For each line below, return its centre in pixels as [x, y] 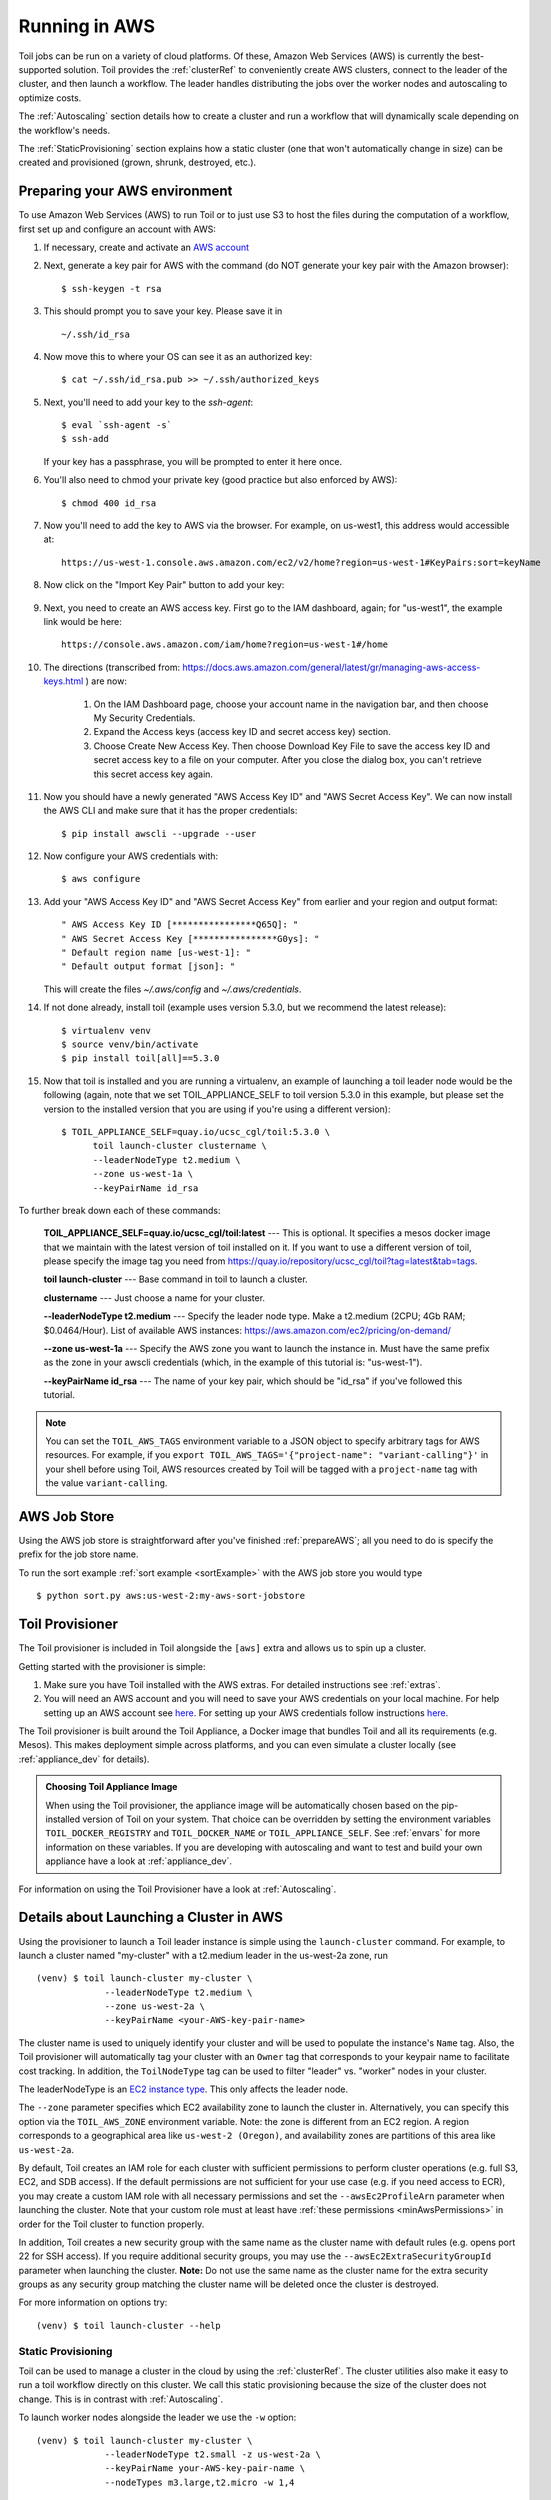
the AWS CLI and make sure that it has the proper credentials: [170, 811]
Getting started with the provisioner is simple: [112, 1666]
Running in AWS [86, 26]
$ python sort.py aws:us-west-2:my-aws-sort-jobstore [170, 1596]
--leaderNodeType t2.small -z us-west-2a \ [213, 2454]
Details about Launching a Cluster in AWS [151, 1917]
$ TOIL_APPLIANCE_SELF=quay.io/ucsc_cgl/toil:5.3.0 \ [195, 1131]
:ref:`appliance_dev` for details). [84, 1759]
